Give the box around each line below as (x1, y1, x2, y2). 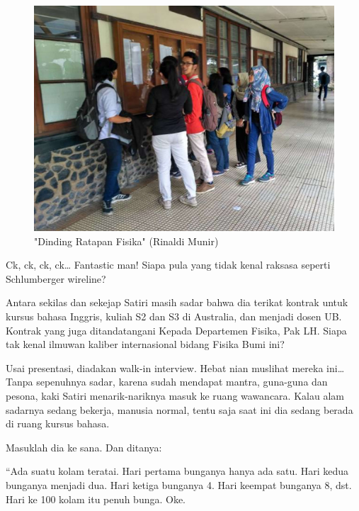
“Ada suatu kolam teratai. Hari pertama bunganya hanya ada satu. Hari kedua (6, 464, 349, 478)
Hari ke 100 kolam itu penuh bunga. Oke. (6, 491, 186, 506)
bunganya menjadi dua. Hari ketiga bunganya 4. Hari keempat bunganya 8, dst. (6, 477, 352, 492)
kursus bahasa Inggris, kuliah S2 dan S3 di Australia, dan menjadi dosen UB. (6, 308, 342, 323)
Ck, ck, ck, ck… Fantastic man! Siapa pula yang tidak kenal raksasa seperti (6, 257, 331, 272)
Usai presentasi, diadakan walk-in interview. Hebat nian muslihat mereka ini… (6, 360, 345, 375)
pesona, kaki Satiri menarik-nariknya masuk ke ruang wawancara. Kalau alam (6, 388, 344, 403)
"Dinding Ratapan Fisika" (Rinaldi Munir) (34, 233, 219, 248)
